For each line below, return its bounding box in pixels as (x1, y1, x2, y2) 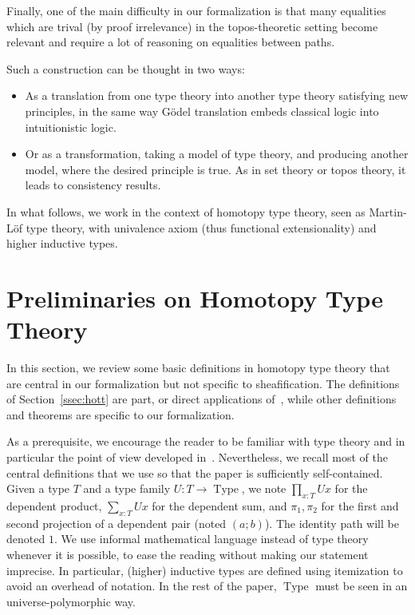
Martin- (369, 203, 407, 220)
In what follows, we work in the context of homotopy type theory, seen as (6, 203, 366, 220)
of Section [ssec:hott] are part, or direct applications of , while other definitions (6, 391, 397, 407)
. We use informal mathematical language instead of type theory (53, 530, 369, 547)
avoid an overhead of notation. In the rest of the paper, (6, 577, 277, 594)
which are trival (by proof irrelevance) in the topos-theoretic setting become (6, 18, 378, 34)
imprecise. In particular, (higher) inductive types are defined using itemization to (6, 561, 403, 578)
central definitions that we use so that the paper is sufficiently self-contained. (6, 464, 383, 481)
